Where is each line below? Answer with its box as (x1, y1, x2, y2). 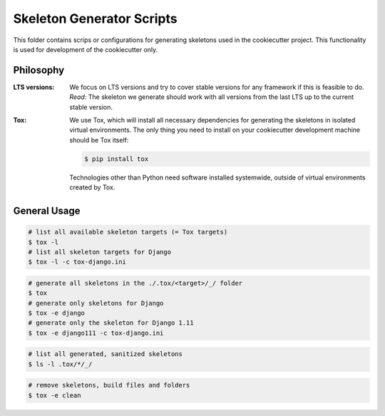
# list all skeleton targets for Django (28, 248, 171, 256)
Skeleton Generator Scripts (13, 11, 178, 26)
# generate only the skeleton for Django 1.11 (28, 319, 194, 327)
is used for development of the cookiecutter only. (13, 45, 158, 53)
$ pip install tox (84, 155, 149, 163)
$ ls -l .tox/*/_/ (28, 360, 93, 368)
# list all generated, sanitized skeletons (28, 350, 183, 358)
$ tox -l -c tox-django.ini (28, 258, 126, 266)
